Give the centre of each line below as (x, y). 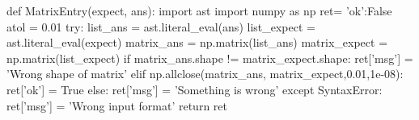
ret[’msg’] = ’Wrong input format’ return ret (117, 105)
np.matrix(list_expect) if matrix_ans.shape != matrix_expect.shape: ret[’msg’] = (210, 58)
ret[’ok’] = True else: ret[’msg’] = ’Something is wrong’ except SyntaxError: (195, 89)
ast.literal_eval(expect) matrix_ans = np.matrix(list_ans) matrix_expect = (197, 42)
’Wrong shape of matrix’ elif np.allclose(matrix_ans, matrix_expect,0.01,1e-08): (205, 74)
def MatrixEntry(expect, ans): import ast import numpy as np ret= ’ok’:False (199, 10)
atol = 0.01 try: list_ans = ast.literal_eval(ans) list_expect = (161, 26)
